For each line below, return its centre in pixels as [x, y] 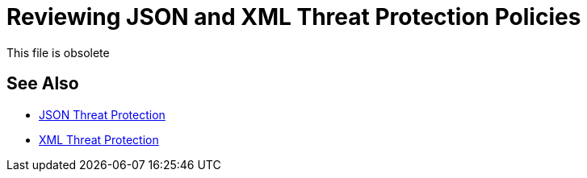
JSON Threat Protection [102, 114]
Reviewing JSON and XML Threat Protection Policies [294, 17]
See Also [43, 84]
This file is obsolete [58, 52]
